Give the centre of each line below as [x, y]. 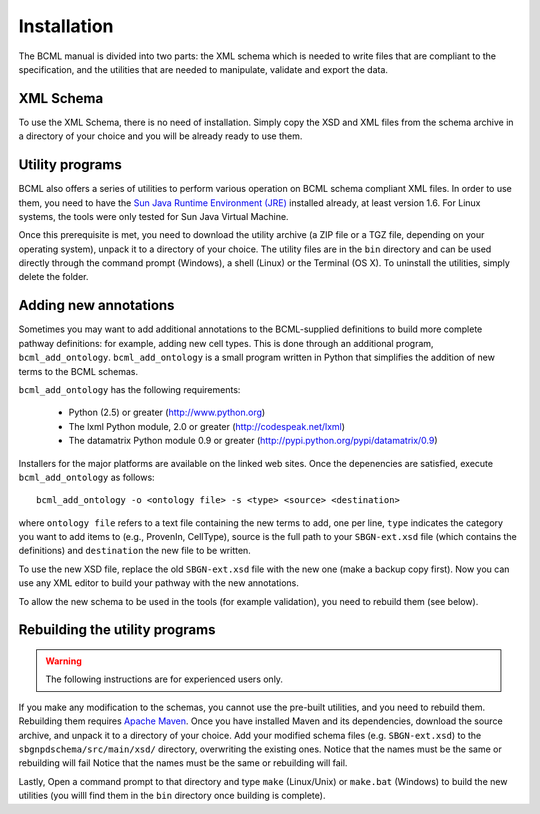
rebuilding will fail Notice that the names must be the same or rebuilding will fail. [183, 763]
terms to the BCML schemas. [78, 371]
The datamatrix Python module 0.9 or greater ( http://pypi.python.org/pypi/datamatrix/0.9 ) [253, 441]
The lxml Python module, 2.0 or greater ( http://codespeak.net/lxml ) [206, 426]
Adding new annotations [96, 305]
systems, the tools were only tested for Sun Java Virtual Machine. [153, 216]
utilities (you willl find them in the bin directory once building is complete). [172, 796]
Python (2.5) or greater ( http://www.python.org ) [167, 412]
